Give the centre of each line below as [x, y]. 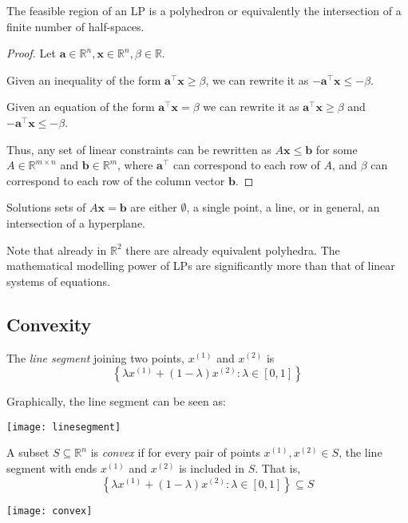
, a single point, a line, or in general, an [283, 207]
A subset [28, 452]
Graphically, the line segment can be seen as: [116, 401]
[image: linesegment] [64, 427]
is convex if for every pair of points [175, 452]
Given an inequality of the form [84, 79]
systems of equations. [58, 281]
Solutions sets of [46, 207]
